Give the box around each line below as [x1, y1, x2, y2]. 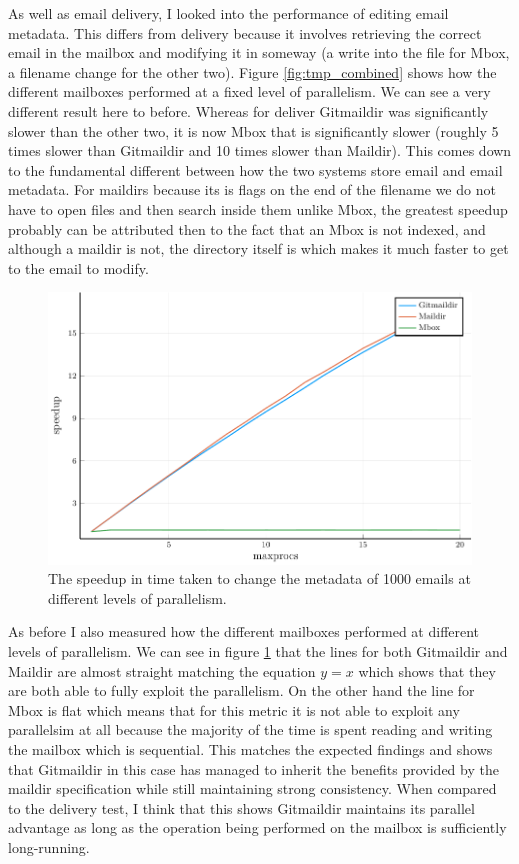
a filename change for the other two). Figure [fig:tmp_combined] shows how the [8, 61, 497, 82]
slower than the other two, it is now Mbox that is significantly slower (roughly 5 [8, 120, 499, 141]
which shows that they [358, 660, 496, 681]
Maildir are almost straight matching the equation [8, 660, 316, 681]
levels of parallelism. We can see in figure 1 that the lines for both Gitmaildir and [8, 641, 508, 662]
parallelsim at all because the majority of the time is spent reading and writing [8, 719, 493, 740]
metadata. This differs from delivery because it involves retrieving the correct [8, 22, 482, 43]
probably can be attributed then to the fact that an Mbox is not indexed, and [8, 218, 486, 239]
